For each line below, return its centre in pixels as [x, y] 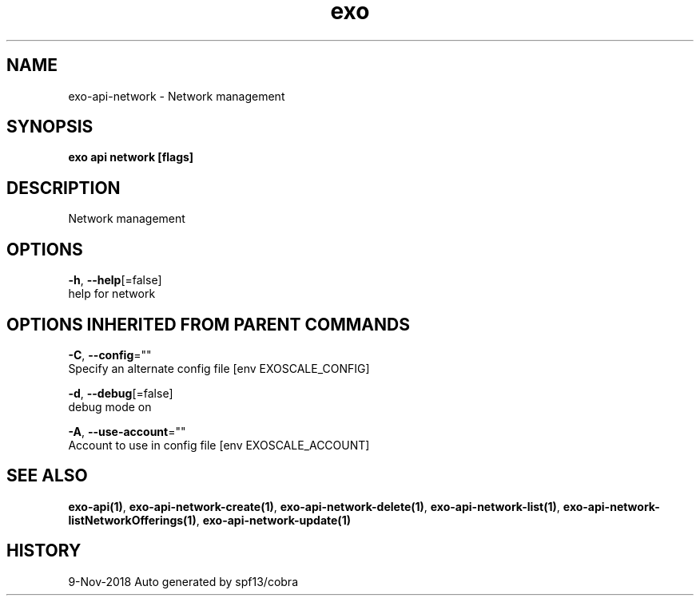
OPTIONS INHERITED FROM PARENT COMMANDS [208, 324]
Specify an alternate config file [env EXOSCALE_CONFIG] [219, 368]
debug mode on [110, 406]
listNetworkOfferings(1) [132, 520]
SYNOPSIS [50, 127]
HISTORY [44, 551]
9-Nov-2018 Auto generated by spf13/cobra [183, 581]
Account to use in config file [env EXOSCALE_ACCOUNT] [219, 445]
